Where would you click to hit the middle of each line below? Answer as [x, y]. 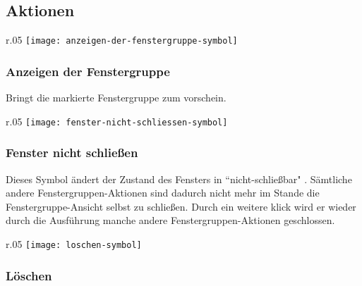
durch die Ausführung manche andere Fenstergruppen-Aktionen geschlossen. [170, 220]
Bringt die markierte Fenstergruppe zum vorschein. [116, 98]
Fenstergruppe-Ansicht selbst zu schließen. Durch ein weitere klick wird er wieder [181, 206]
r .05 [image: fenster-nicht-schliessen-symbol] [117, 121]
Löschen [29, 275]
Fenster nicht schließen [72, 153]
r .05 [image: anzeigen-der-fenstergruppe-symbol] [122, 40]
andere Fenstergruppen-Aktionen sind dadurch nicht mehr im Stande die [163, 193]
